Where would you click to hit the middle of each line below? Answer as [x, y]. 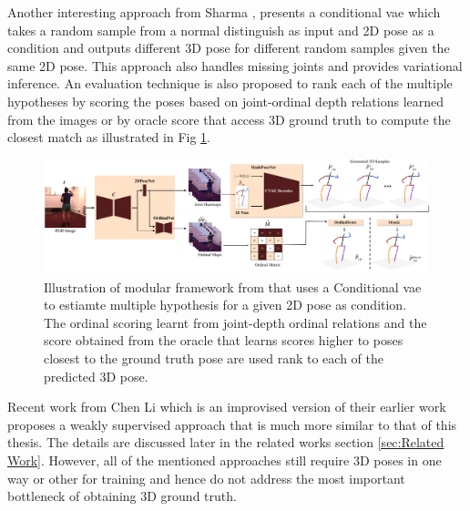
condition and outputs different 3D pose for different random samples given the [229, 48]
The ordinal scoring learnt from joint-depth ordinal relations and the [235, 322]
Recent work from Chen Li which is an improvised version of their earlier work [227, 407]
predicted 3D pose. [96, 376]
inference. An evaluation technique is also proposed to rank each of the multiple [230, 83]
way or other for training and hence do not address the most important [206, 478]
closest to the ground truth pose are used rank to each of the [214, 358]
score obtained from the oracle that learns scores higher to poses [224, 340]
